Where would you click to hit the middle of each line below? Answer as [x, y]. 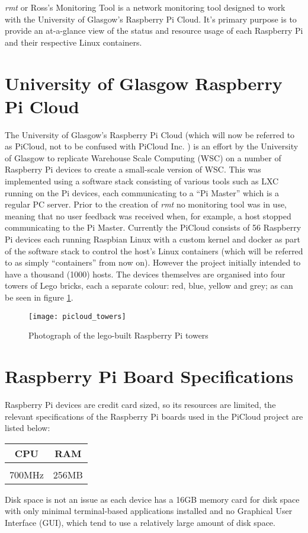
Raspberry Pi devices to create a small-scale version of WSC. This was [133, 169]
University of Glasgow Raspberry [144, 83]
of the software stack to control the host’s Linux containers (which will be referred [154, 250]
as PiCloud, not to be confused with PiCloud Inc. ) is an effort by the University [152, 146]
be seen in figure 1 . [39, 297]
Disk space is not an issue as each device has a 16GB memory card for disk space [152, 499]
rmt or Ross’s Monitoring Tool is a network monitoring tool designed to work [145, 7]
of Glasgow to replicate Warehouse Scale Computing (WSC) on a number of [143, 157]
